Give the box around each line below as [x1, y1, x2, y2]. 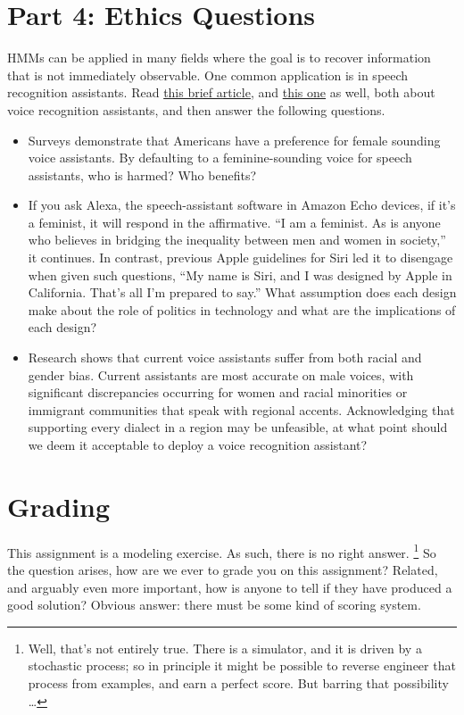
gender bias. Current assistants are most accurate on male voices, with [28, 365, 414, 384]
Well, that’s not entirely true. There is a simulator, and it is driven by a [28, 638, 422, 657]
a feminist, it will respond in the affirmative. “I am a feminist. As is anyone [28, 212, 441, 231]
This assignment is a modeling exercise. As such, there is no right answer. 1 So [7, 540, 436, 561]
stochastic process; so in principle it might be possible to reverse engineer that [28, 656, 456, 675]
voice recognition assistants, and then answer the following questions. [7, 100, 385, 119]
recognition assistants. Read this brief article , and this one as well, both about [7, 83, 435, 102]
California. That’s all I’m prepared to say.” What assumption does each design [28, 283, 457, 302]
